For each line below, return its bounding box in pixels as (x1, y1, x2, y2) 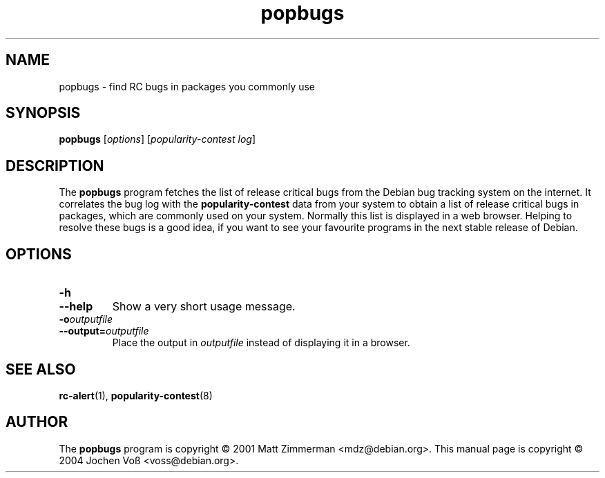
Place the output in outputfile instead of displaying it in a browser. (112, 337, 410, 349)
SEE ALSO (6, 360, 76, 378)
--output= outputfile (59, 325, 149, 337)
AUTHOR (6, 413, 68, 431)
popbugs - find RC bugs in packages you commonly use (59, 80, 316, 92)
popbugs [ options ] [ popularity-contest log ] (59, 133, 256, 146)
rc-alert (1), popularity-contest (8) (59, 389, 213, 401)
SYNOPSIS (6, 104, 81, 122)
